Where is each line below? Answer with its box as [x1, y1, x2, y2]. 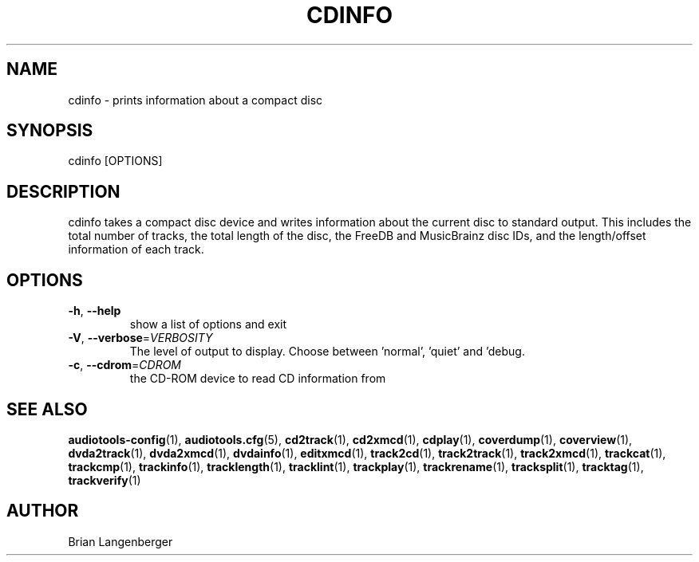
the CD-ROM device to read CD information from [129, 371, 386, 386]
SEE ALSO [6, 399, 88, 419]
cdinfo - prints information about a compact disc [68, 92, 323, 107]
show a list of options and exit [129, 317, 287, 332]
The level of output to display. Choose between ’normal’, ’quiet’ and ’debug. [129, 344, 525, 359]
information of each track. [68, 242, 204, 257]
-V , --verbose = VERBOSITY [68, 331, 213, 345]
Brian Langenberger [68, 534, 173, 548]
